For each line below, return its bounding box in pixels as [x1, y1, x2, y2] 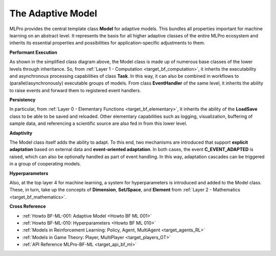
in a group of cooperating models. [9, 161, 81, 167]
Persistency [9, 97, 36, 103]
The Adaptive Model [9, 8, 97, 19]
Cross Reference [9, 203, 46, 209]
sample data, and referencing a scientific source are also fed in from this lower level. [9, 120, 188, 126]
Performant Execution [9, 49, 57, 55]
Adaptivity [9, 130, 33, 136]
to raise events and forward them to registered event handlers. [9, 87, 142, 93]
